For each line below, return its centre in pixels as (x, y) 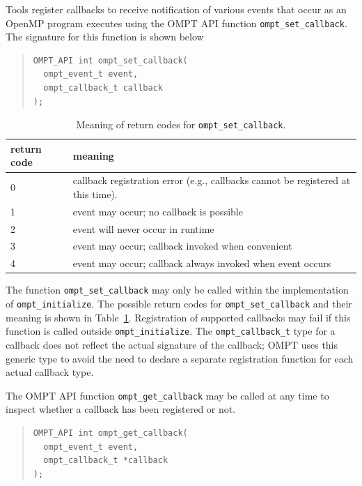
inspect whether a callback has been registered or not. (121, 409)
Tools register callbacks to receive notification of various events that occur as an (176, 9)
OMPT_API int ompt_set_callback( (110, 60)
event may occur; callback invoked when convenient (182, 246)
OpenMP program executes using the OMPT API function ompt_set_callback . (176, 23)
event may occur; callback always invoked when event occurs (202, 263)
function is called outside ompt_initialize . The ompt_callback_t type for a (171, 331)
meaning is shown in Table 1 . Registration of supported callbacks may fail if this (178, 317)
